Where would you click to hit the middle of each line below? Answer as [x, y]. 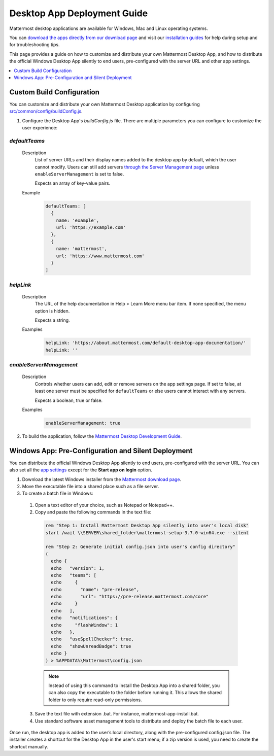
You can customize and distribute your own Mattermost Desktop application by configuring [105, 104]
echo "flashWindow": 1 [84, 625]
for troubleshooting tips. [35, 45]
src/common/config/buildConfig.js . [46, 111]
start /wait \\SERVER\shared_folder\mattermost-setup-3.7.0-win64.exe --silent [147, 532]
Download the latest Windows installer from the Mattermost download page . [102, 479]
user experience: [40, 127]
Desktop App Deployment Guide [79, 13]
